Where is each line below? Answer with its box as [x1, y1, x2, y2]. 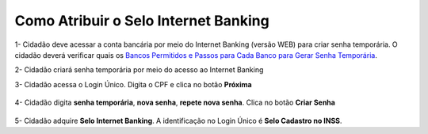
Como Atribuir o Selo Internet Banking [14, 12, 269, 29]
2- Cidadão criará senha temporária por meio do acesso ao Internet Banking [14, 65, 264, 75]
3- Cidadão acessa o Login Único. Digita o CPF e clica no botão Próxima [14, 79, 253, 89]
